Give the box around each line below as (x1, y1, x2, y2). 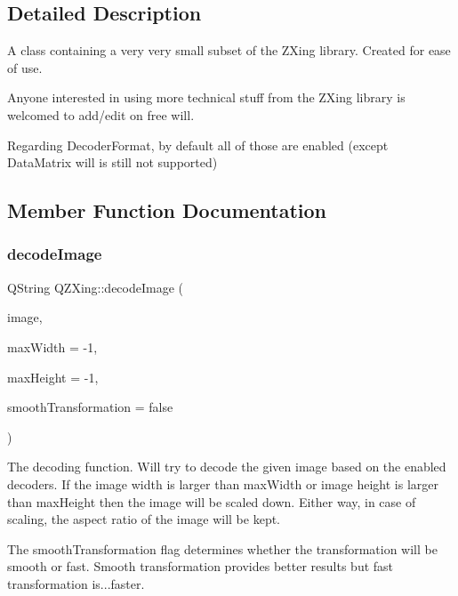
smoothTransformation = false (7, 398, 173, 416)
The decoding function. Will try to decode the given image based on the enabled (7, 457, 446, 476)
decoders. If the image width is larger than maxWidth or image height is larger (7, 474, 439, 493)
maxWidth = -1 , (7, 337, 98, 356)
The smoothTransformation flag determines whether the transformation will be (7, 539, 438, 558)
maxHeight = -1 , (7, 367, 99, 386)
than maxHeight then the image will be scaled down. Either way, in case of (7, 492, 416, 511)
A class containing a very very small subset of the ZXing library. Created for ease (7, 41, 451, 60)
